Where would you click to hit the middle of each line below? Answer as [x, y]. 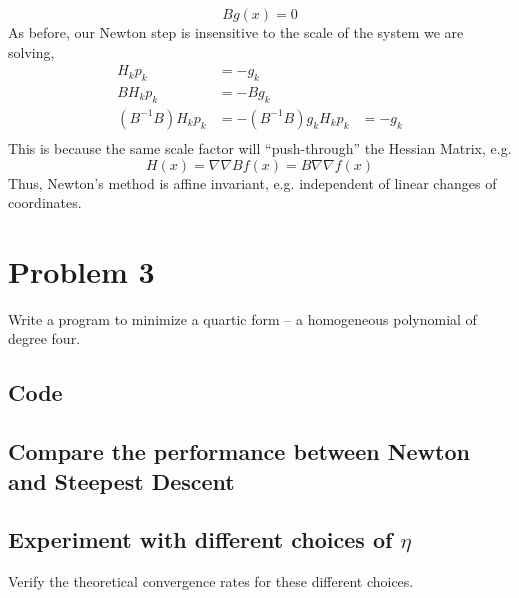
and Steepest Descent [121, 480]
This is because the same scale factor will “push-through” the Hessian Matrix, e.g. [260, 147]
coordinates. [45, 202]
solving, [31, 51]
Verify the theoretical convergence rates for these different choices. [211, 581]
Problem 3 [81, 270]
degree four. [44, 338]
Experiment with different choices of [200, 539]
